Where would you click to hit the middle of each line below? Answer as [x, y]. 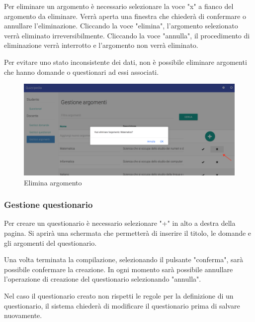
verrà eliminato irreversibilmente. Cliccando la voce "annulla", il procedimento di [127, 35]
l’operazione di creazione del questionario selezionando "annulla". [103, 279]
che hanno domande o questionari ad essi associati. [82, 72]
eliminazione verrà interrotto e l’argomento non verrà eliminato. [101, 45]
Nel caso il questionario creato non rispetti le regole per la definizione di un [119, 295]
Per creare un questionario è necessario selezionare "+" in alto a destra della [120, 223]
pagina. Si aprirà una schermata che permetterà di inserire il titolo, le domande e [128, 233]
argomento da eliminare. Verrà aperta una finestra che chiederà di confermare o [125, 16]
